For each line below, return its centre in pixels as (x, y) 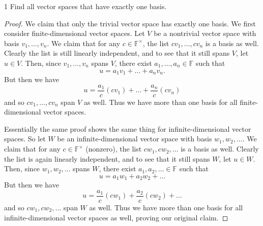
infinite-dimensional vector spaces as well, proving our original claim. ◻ (116, 217)
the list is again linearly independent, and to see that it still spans (107, 158)
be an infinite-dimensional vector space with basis (135, 139)
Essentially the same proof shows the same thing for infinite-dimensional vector (128, 128)
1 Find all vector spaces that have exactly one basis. (85, 6)
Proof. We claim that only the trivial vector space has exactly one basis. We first (130, 23)
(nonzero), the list (114, 149)
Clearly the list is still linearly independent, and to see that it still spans (117, 53)
